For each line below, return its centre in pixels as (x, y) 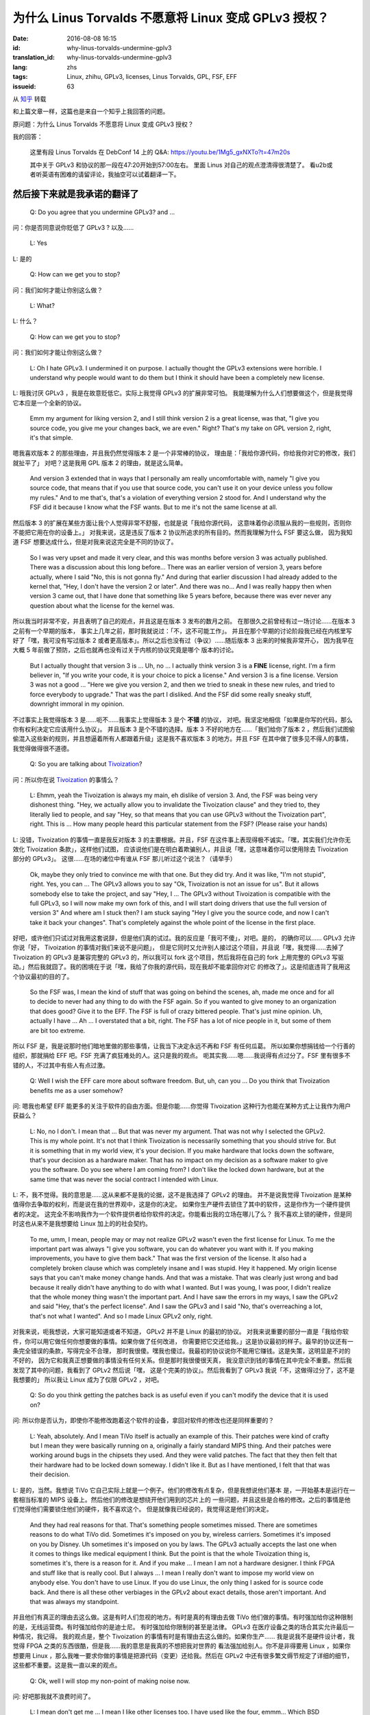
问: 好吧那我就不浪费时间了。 (53, 1696)
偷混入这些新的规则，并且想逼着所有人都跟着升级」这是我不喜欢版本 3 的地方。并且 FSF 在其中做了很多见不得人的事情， (182, 739)
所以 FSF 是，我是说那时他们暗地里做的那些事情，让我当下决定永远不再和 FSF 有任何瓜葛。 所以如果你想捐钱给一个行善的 (184, 1045)
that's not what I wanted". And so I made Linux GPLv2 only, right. (121, 1316)
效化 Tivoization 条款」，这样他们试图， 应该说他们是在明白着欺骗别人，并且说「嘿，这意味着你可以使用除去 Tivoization (181, 849)
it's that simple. (51, 437)
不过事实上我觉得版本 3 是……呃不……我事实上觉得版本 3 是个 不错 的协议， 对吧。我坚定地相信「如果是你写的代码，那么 (183, 720)
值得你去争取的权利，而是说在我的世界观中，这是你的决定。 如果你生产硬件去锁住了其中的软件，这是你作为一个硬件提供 (182, 1205)
